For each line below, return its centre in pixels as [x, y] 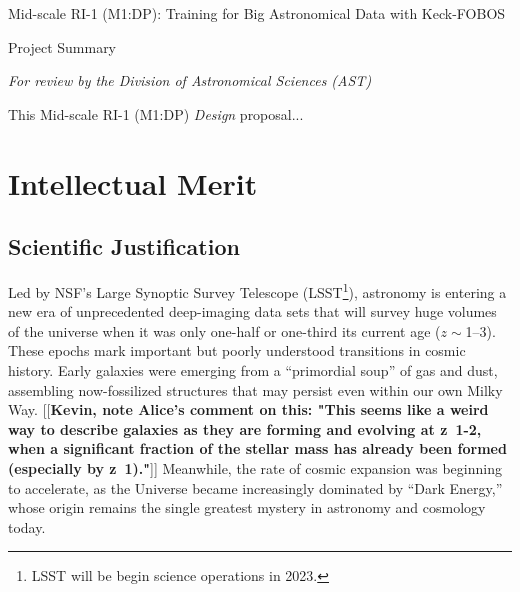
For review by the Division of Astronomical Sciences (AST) [190, 80]
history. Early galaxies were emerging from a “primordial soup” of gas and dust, [253, 369]
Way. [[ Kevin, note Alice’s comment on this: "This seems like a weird [248, 409]
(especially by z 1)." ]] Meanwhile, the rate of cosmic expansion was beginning [255, 467]
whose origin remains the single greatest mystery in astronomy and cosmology [247, 507]
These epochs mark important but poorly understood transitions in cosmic [237, 350]
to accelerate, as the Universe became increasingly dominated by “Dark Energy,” [255, 487]
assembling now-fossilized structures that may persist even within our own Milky [255, 389]
